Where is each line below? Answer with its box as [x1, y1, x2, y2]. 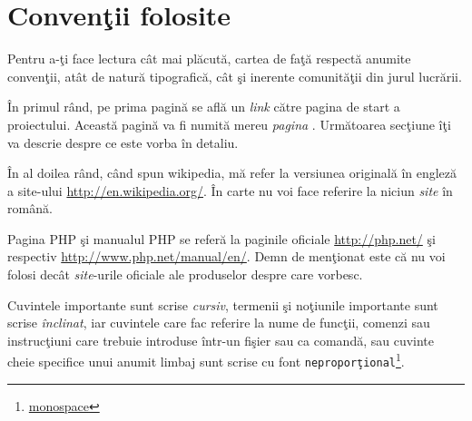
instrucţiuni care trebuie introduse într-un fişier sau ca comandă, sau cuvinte [7, 330, 435, 349]
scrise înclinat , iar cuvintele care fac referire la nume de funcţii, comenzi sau [7, 313, 430, 332]
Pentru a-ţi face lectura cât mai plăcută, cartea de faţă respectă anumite [7, 49, 411, 68]
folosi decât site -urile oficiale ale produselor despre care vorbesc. [7, 265, 363, 284]
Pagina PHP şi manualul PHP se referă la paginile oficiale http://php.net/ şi [7, 229, 436, 248]
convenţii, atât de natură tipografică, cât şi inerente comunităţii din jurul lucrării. [7, 66, 462, 85]
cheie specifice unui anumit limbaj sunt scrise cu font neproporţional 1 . [7, 349, 405, 371]
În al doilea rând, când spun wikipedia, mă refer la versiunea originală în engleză [7, 163, 457, 182]
